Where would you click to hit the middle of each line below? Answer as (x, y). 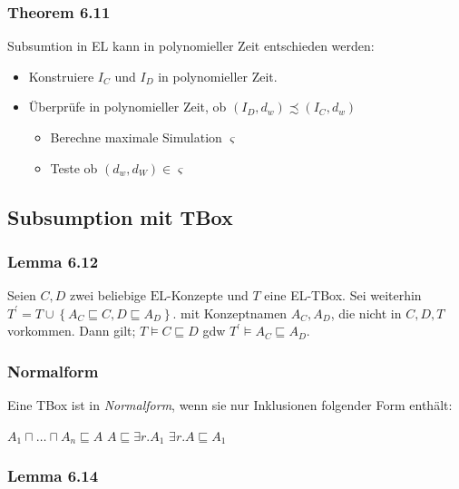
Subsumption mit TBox (120, 216)
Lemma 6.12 (53, 261)
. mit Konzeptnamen (230, 313)
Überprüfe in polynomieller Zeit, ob (127, 107)
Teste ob (74, 167)
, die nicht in (366, 313)
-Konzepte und (208, 295)
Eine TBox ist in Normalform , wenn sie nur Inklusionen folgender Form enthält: (230, 405)
